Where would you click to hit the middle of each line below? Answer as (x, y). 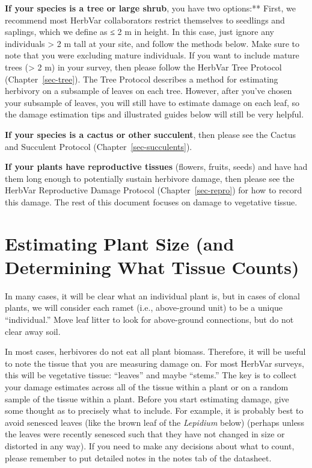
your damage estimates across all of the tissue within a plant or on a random (147, 386)
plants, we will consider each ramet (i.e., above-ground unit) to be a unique (144, 307)
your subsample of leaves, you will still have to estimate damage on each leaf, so (152, 102)
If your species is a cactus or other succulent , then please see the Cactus (151, 134)
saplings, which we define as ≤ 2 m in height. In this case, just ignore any (139, 32)
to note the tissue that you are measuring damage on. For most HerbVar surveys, (154, 363)
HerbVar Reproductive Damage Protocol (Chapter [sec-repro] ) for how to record (154, 190)
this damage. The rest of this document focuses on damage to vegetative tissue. (151, 201)
